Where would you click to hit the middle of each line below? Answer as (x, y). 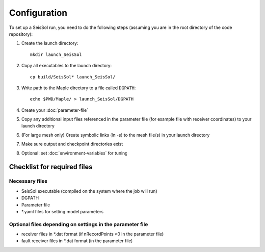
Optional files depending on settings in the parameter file (79, 224)
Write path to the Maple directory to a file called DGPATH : (79, 88)
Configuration (38, 13)
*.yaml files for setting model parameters (63, 211)
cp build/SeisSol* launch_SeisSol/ (73, 77)
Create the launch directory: (50, 43)
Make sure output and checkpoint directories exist (72, 144)
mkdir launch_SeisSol (56, 54)
